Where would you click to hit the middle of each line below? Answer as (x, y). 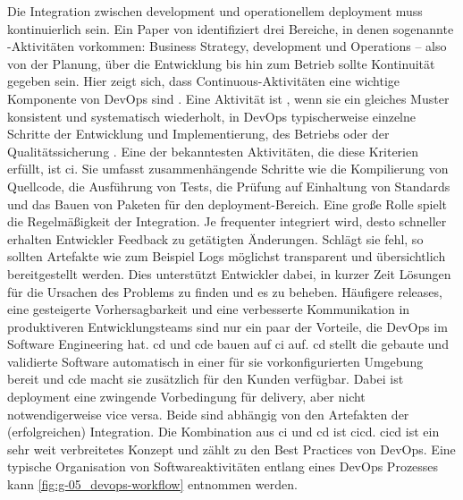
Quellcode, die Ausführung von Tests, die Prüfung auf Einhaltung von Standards (229, 186)
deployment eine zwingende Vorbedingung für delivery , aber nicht (186, 397)
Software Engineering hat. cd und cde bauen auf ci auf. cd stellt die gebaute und (228, 344)
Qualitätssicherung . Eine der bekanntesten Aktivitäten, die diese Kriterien (213, 151)
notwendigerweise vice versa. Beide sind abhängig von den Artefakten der (208, 414)
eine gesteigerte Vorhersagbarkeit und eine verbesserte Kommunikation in (209, 309)
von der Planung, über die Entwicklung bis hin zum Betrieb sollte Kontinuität (221, 63)
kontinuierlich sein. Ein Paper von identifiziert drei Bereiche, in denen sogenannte (231, 28)
